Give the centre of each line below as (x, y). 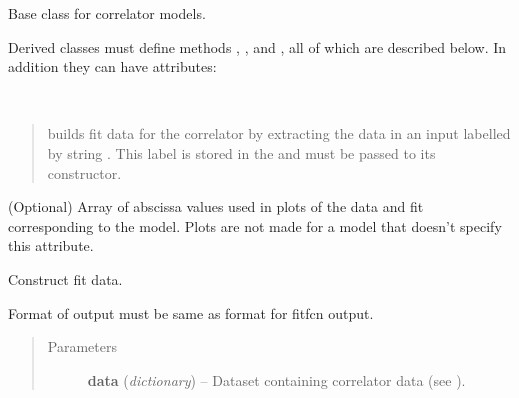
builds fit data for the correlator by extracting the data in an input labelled (279, 133)
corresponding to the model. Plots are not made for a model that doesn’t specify (255, 225)
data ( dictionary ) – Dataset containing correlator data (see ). (276, 379)
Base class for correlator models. (107, 13)
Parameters (82, 346)
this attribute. (51, 245)
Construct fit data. (65, 278)
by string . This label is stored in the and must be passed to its (241, 152)
